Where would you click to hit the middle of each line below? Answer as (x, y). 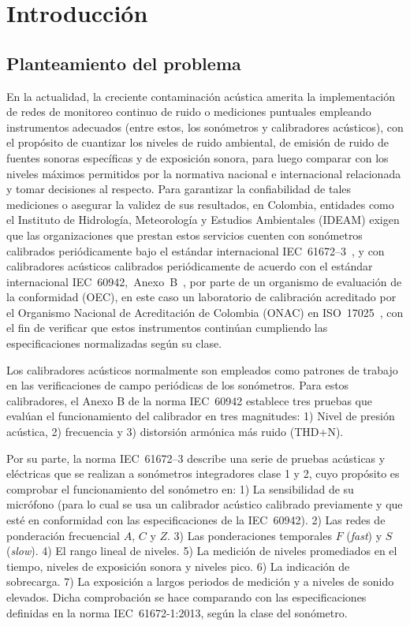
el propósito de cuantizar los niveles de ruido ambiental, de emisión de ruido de (198, 142)
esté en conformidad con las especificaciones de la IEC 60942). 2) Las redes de (196, 520)
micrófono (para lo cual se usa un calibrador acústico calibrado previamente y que (205, 504)
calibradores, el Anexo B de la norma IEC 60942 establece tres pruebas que (190, 400)
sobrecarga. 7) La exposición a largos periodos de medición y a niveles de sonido (200, 581)
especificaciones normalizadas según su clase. (114, 343)
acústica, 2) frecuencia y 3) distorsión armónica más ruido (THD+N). (175, 432)
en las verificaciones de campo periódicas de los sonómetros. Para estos (178, 385)
